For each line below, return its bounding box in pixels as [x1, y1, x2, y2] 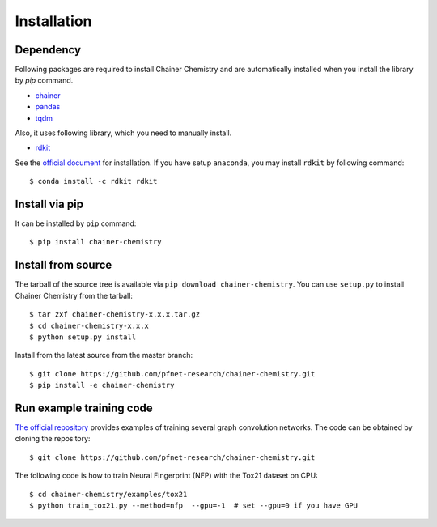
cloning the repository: [15, 434, 91, 444]
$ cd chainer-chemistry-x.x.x [29, 321, 150, 330]
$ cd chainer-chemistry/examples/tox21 [29, 490, 188, 499]
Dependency [15, 43, 81, 57]
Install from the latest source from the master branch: [15, 351, 193, 360]
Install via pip [15, 198, 84, 210]
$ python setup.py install [29, 332, 137, 342]
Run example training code [15, 401, 153, 414]
